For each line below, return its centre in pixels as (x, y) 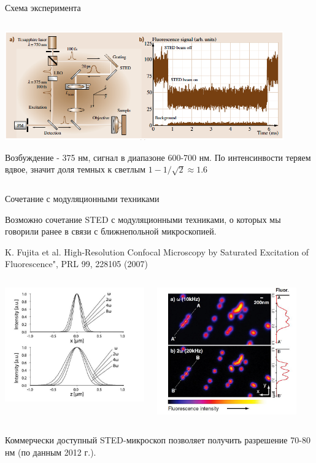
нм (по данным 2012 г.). (51, 452)
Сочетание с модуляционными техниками (82, 198)
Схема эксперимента (43, 7)
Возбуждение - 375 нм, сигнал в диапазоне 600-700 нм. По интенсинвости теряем (158, 157)
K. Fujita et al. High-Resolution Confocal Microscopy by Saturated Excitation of (157, 251)
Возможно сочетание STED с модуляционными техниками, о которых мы (143, 219)
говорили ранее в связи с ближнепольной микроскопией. (111, 231)
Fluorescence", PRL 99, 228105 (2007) (76, 264)
